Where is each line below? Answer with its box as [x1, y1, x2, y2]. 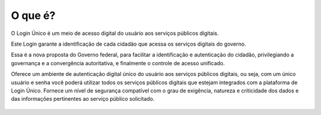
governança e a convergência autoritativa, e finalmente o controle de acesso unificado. [11, 59, 225, 66]
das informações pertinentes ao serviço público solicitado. [11, 95, 155, 103]
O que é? [11, 9, 56, 22]
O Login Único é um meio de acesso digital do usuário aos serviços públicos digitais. [11, 30, 219, 37]
